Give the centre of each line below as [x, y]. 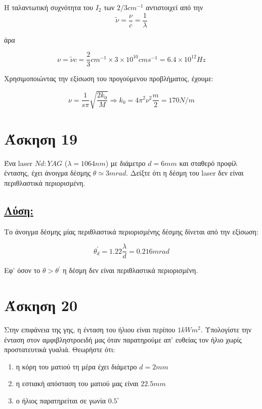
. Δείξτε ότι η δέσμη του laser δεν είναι [185, 173]
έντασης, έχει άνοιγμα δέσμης [48, 173]
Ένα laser [18, 163]
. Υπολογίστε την [226, 329]
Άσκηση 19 [41, 138]
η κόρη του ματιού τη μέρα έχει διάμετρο [76, 366]
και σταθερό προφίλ [208, 163]
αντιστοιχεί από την [174, 7]
